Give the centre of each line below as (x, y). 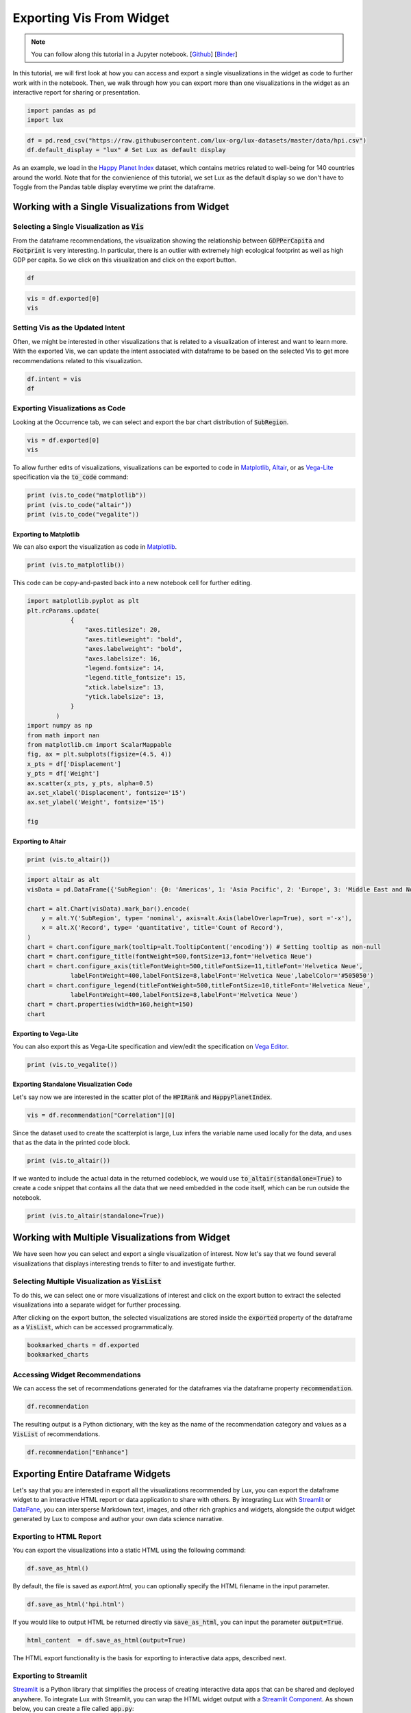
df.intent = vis (54, 379)
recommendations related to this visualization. (78, 360)
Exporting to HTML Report (57, 1536)
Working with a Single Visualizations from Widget (121, 207)
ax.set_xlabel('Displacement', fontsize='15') (107, 792)
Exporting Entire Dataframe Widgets (92, 1474)
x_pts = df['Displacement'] (74, 764)
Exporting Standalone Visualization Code (73, 1084)
